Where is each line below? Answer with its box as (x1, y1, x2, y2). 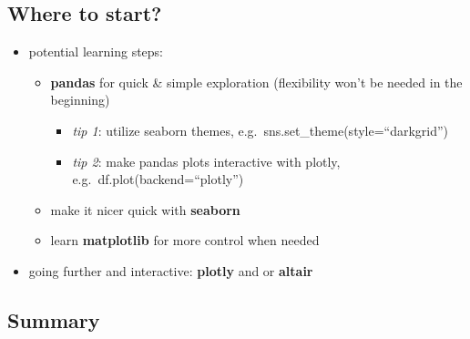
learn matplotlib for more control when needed (50, 231, 320, 250)
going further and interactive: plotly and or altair (28, 261, 313, 280)
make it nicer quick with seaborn (50, 200, 240, 219)
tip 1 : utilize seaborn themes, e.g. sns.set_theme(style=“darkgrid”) (72, 120, 449, 139)
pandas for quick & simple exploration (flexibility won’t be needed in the (50, 72, 463, 91)
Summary (7, 305, 100, 334)
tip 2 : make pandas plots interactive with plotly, (72, 151, 341, 170)
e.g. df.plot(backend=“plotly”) (72, 169, 244, 189)
